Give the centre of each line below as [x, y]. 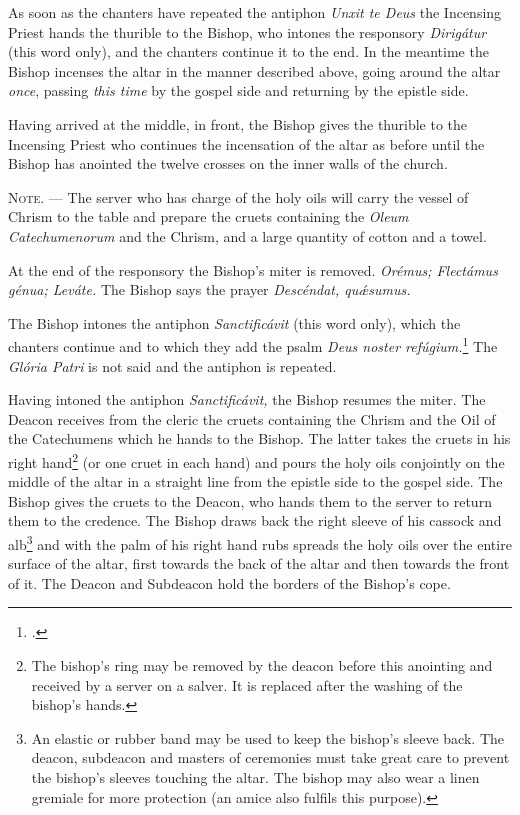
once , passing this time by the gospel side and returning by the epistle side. [238, 90]
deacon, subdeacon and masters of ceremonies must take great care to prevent [270, 757]
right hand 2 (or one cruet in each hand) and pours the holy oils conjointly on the [256, 460]
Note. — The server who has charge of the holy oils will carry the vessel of [238, 196]
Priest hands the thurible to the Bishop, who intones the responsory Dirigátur [247, 31]
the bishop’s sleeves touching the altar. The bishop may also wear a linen [255, 776]
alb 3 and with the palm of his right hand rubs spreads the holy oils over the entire [260, 542]
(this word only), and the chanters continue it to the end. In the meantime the [248, 51]
